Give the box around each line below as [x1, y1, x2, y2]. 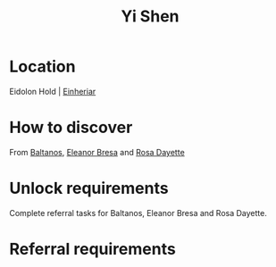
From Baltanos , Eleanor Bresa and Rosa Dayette [9, 146, 185, 157]
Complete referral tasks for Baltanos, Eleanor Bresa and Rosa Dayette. [9, 207, 268, 218]
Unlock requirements [9, 179, 169, 198]
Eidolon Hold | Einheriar [9, 86, 96, 96]
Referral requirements [9, 239, 176, 259]
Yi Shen [121, 6, 180, 27]
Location [9, 56, 76, 77]
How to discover [9, 118, 133, 138]
